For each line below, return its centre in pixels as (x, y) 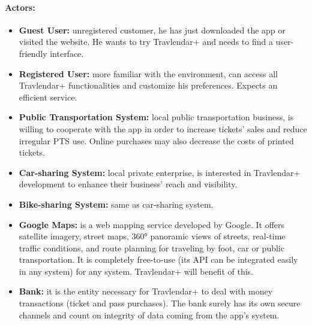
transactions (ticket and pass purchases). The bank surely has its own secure (160, 303)
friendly (33, 53)
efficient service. (48, 97)
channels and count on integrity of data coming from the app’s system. (149, 315)
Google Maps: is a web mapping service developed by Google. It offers (152, 224)
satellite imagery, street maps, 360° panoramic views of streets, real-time (152, 236)
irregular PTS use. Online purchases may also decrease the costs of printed (156, 140)
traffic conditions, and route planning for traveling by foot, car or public (151, 247)
